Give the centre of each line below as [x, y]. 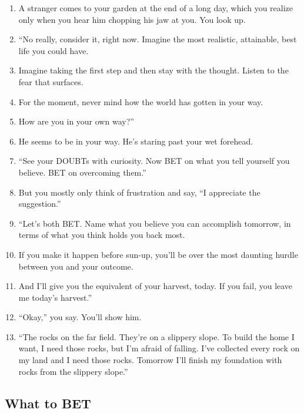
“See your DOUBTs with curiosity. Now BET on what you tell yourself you [154, 161]
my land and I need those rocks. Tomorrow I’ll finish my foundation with [150, 360]
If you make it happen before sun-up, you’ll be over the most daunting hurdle [158, 254]
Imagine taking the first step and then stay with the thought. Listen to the [153, 70]
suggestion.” [40, 204]
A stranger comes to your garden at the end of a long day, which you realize [156, 8]
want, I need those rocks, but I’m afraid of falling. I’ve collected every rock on [159, 348]
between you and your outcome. [76, 266]
